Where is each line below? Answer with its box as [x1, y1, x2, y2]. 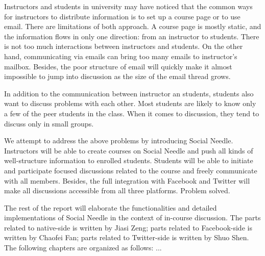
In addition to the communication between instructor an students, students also [4, 88, 254, 98]
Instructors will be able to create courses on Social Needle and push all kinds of [4, 145, 253, 156]
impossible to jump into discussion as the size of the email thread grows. [4, 71, 231, 82]
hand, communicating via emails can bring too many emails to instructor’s [4, 50, 237, 61]
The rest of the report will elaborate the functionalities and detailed [4, 202, 217, 213]
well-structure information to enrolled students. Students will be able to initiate [4, 155, 253, 166]
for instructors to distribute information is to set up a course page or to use [4, 11, 240, 21]
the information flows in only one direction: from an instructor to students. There [4, 31, 259, 41]
